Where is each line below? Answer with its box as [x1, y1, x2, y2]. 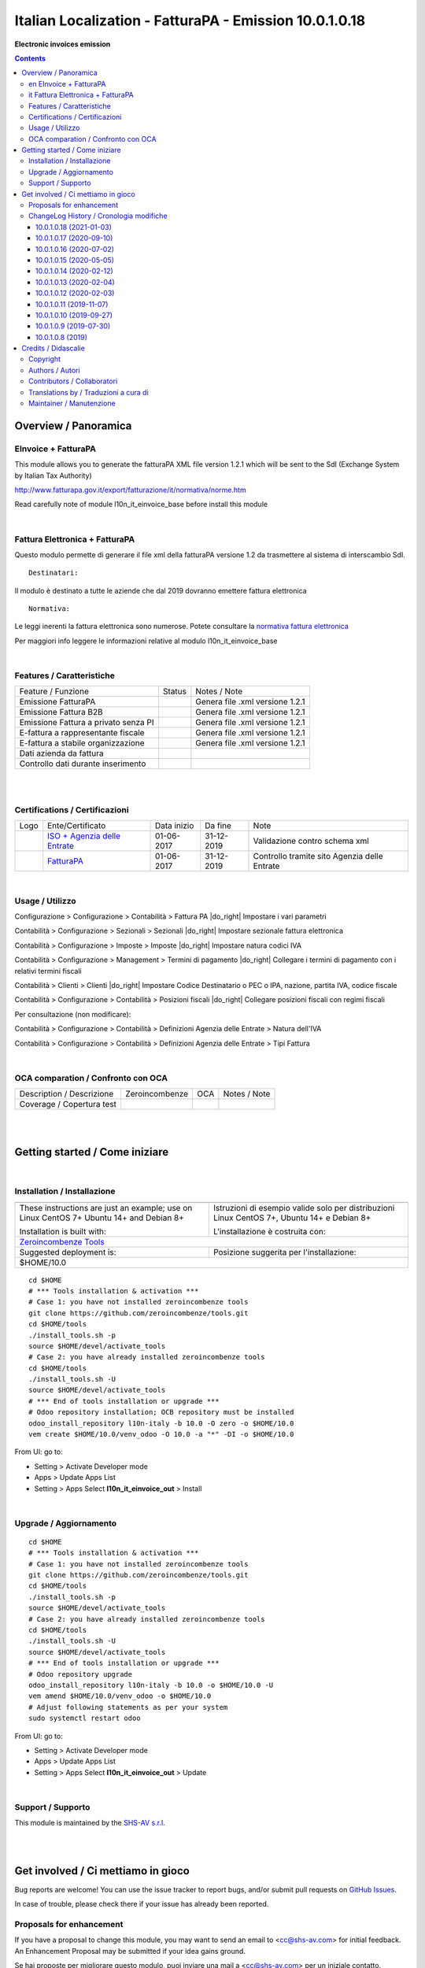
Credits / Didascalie [21, 343, 86, 353]
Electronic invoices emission [14, 39, 111, 49]
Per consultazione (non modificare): [14, 1009, 131, 1019]
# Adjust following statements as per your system [28, 1703, 228, 1711]
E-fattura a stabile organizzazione [19, 738, 145, 749]
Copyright [28, 354, 61, 364]
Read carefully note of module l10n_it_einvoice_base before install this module [14, 500, 268, 509]
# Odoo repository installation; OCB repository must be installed [28, 1408, 294, 1417]
